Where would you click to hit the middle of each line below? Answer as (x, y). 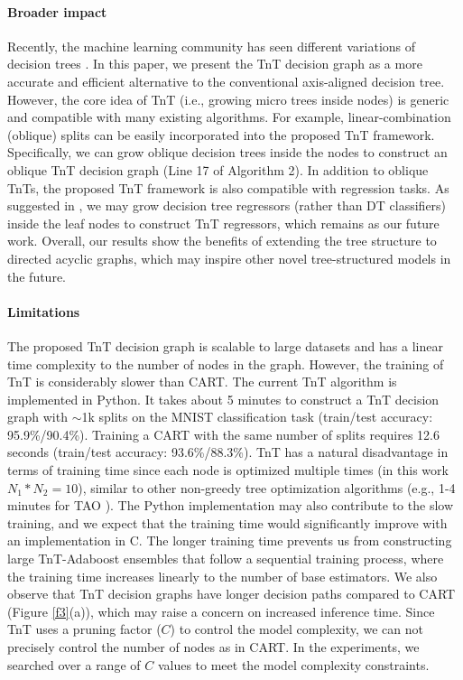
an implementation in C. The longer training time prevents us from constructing (230, 540)
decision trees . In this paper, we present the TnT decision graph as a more (215, 64)
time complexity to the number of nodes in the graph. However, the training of (226, 363)
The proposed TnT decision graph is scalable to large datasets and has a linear (225, 345)
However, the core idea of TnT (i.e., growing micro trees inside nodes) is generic (228, 99)
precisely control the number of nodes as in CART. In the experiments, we (213, 647)
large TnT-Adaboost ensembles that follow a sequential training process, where (226, 559)
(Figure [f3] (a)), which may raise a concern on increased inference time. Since (221, 611)
